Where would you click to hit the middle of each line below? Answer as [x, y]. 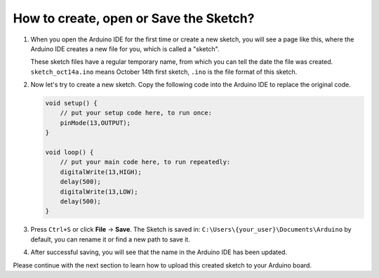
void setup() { [71, 103]
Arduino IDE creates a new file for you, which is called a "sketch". [125, 48]
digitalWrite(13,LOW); [99, 192]
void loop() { [69, 152]
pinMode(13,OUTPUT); [95, 123]
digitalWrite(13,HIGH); [101, 172]
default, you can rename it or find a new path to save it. [111, 239]
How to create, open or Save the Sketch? [134, 18]
